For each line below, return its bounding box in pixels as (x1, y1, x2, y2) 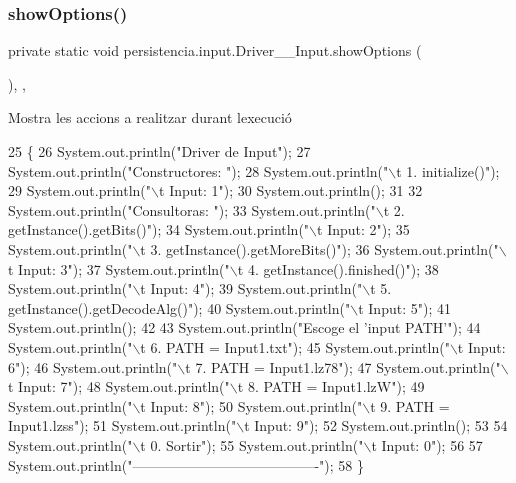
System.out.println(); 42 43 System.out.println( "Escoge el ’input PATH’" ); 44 (8, 317, 481, 338)
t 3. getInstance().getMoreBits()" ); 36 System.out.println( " (140, 238, 499, 259)
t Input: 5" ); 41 (358, 297, 451, 318)
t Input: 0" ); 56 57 (371, 434, 483, 455)
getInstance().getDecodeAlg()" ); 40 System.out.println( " (8, 297, 351, 318)
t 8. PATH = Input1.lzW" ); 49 (237, 376, 425, 397)
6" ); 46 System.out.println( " (8, 356, 178, 377)
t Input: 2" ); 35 (317, 219, 410, 240)
